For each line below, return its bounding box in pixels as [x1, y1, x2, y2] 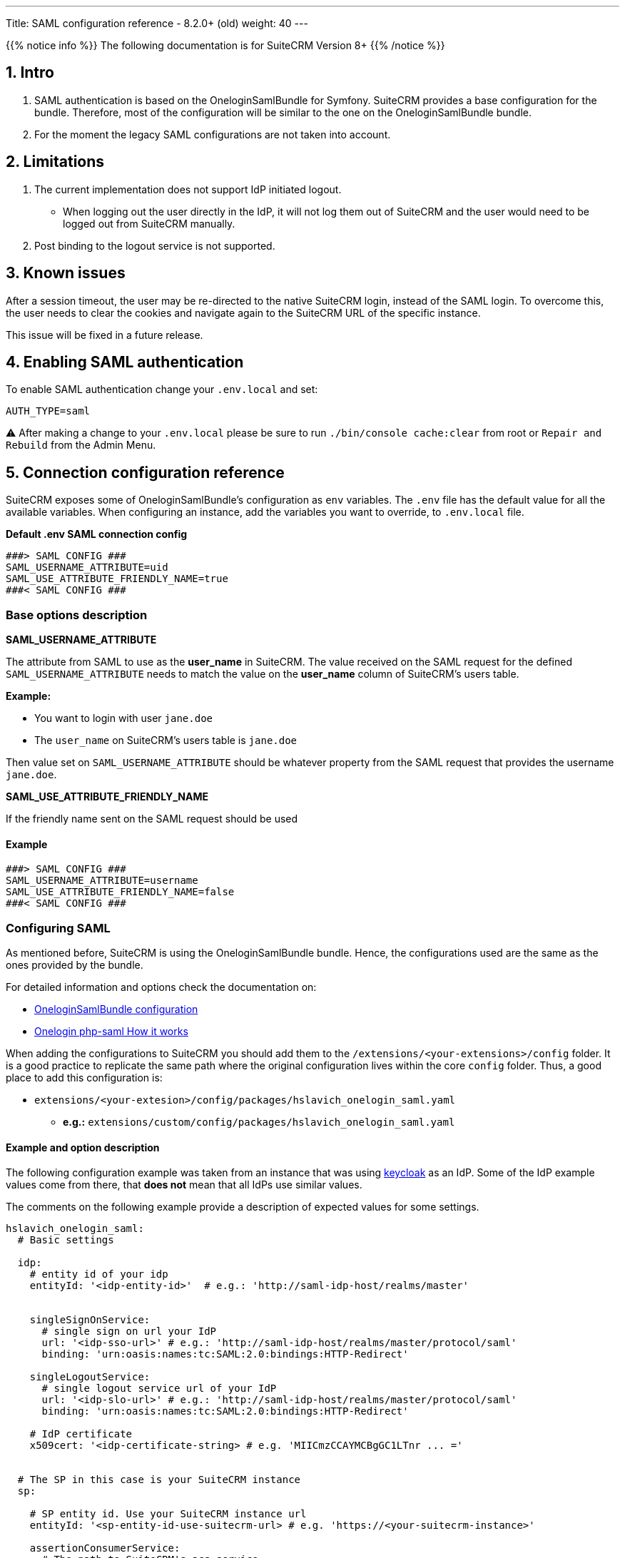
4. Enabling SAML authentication [6, 352, 244, 371]
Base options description [6, 607, 148, 622]
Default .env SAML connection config [6, 528, 188, 541]
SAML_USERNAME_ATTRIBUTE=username [6, 875, 198, 887]
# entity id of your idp [29, 1268, 168, 1280]
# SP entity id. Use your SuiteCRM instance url [29, 1508, 307, 1520]
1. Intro [6, 63, 54, 82]
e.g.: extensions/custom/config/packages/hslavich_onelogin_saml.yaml [63, 1115, 455, 1128]
